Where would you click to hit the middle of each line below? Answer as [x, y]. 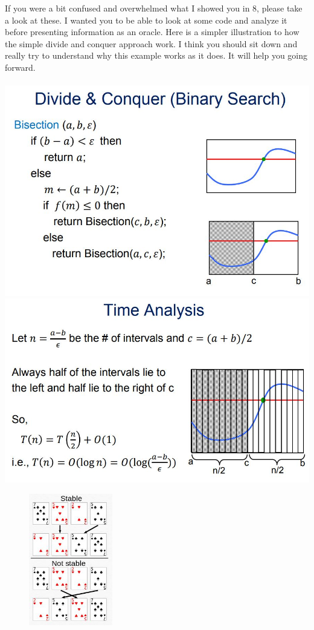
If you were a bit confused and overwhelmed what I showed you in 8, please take [154, 8]
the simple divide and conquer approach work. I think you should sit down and [151, 43]
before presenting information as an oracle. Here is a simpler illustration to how [152, 32]
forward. [20, 67]
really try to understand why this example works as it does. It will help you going [156, 55]
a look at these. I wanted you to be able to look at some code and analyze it [146, 20]
